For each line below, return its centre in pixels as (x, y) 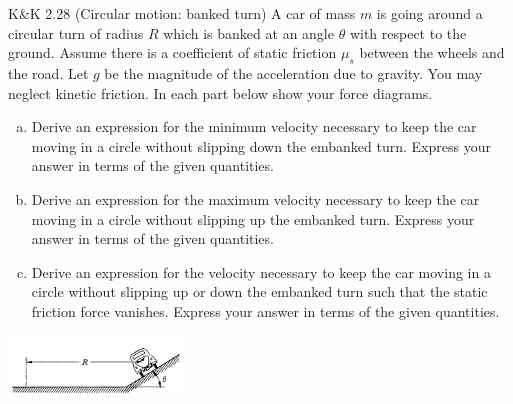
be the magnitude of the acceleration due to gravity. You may (293, 72)
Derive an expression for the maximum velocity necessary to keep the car (255, 198)
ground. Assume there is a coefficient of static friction (172, 52)
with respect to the (408, 32)
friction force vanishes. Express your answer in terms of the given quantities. (265, 310)
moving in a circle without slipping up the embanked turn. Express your (253, 218)
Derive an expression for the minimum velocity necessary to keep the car (254, 126)
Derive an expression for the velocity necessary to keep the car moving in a (261, 271)
